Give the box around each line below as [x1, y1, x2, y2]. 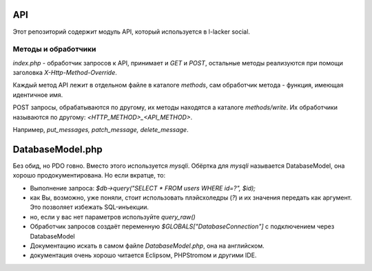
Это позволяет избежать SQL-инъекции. [30, 203, 149, 211]
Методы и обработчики [12, 45, 96, 54]
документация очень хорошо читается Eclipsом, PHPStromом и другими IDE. [30, 251, 257, 259]
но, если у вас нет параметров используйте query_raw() [30, 213, 196, 221]
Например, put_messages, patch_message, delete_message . [12, 126, 189, 133]
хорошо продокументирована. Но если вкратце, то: [12, 171, 165, 180]
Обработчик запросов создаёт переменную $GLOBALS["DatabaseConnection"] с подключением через [30, 222, 335, 230]
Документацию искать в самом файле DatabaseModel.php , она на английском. [30, 241, 265, 250]
